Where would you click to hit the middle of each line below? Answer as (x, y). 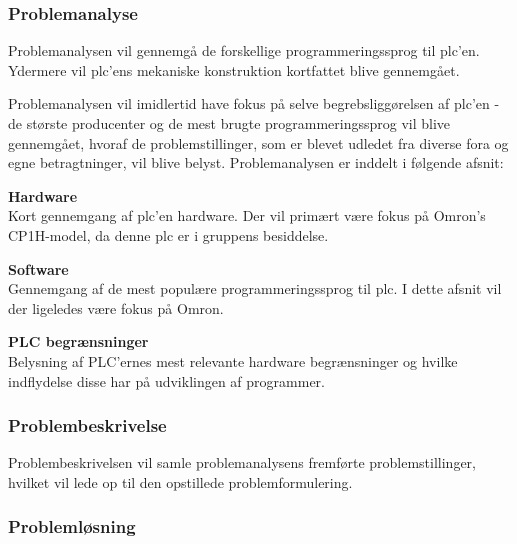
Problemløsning (72, 526)
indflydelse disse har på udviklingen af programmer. (166, 380)
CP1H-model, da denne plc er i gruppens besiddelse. (168, 234)
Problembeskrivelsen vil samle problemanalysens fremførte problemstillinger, (242, 462)
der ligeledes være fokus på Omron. (116, 307)
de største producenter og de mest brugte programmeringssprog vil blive (229, 123)
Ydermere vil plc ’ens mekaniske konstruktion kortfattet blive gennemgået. (234, 69)
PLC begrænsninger (78, 341)
